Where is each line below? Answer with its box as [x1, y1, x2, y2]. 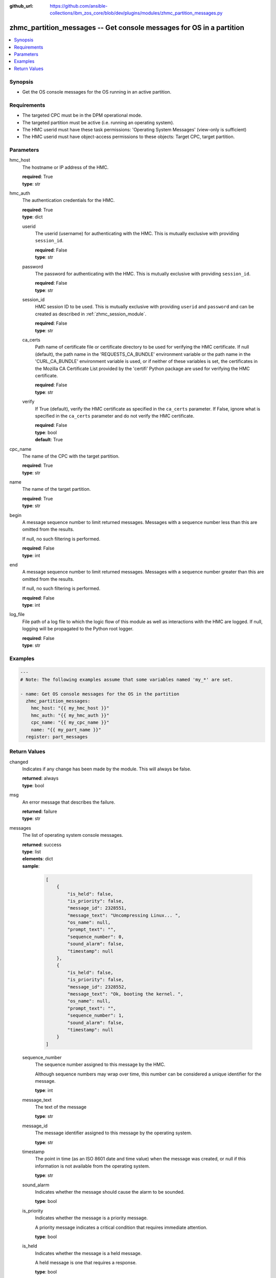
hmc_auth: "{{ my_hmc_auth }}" [31, 712, 109, 718]
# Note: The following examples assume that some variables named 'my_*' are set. [20, 676, 234, 682]
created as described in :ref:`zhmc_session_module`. [35, 311, 147, 317]
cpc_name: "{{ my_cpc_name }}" [31, 720, 109, 725]
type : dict [22, 214, 43, 220]
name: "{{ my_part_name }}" [31, 726, 102, 733]
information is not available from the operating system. [35, 1163, 150, 1169]
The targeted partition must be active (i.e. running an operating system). [22, 119, 174, 125]
